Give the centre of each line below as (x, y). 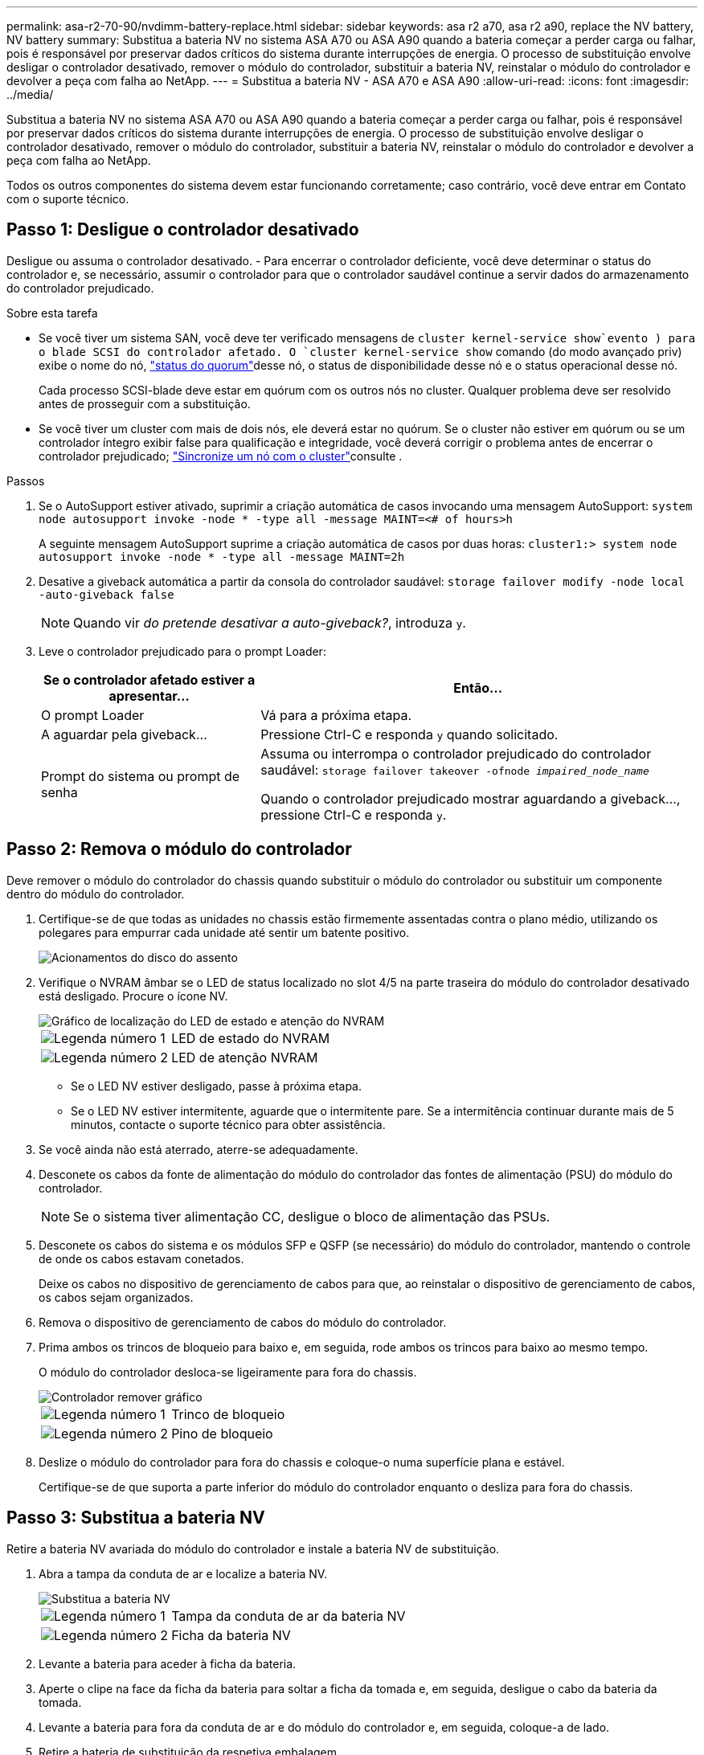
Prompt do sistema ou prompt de (141, 776)
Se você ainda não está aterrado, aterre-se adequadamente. (199, 1149)
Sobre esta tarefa (52, 313)
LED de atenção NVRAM (245, 1057)
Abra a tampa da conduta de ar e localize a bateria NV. (183, 1573)
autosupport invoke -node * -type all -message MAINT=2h (222, 556)
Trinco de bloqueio (228, 1414)
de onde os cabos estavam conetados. (141, 1258)
